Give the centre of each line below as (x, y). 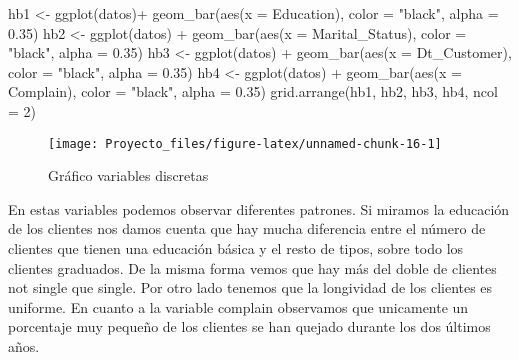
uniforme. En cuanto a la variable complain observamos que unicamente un (238, 306)
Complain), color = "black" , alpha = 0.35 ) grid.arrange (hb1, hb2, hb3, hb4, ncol (253, 91)
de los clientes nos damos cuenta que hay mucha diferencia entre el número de (247, 228)
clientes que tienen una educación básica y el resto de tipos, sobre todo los (236, 248)
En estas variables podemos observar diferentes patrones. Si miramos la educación (259, 208)
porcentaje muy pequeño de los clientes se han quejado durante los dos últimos (249, 326)
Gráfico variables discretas (128, 175)
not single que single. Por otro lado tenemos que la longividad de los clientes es (250, 287)
